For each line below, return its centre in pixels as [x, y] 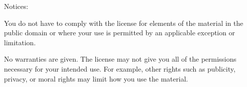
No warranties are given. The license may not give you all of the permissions [120, 59]
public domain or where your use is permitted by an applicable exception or [120, 33]
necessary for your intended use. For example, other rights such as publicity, [120, 68]
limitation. [20, 42]
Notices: [16, 6]
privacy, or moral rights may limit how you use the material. [96, 78]
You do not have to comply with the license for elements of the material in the [124, 23]
